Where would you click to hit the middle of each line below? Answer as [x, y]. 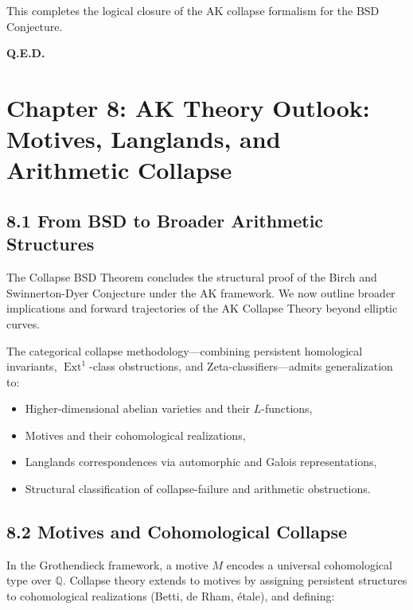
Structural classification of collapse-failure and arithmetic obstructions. [198, 489]
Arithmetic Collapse [119, 170]
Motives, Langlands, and [144, 139]
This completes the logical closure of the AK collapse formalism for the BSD [193, 10]
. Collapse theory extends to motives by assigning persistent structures [235, 580]
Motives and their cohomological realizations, [135, 435]
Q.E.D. [26, 53]
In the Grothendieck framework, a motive [107, 564]
